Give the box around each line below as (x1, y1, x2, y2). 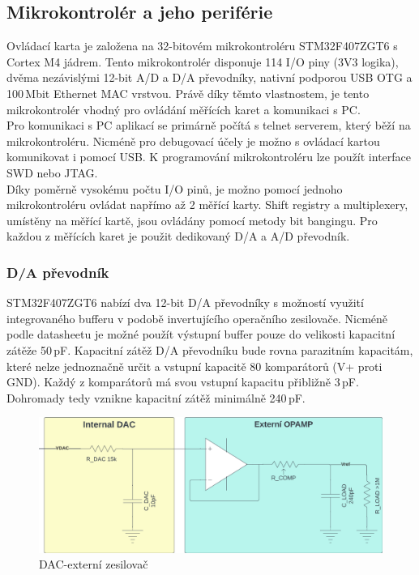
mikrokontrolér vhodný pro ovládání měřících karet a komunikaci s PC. (6, 100, 361, 117)
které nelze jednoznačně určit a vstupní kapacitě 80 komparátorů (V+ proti (6, 357, 383, 374)
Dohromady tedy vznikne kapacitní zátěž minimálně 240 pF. (6, 389, 306, 406)
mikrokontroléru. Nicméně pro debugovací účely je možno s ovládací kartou (6, 132, 380, 149)
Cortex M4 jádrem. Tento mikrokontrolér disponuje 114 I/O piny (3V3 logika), (6, 53, 399, 70)
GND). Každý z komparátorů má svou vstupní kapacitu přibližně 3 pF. (6, 373, 359, 390)
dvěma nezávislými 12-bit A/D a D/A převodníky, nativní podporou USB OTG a (6, 69, 413, 86)
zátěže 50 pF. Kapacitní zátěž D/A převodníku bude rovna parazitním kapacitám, (6, 341, 413, 358)
